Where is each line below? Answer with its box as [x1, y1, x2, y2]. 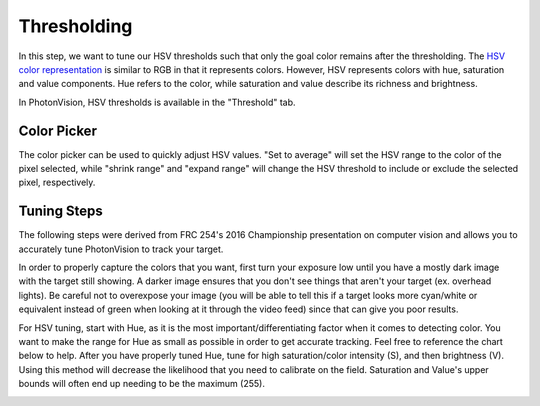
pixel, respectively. [18, 176, 96, 189]
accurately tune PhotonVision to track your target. [18, 243, 224, 255]
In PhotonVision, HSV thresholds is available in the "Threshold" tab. [18, 96, 296, 108]
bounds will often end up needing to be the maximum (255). [18, 378, 265, 390]
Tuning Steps [18, 203, 104, 220]
